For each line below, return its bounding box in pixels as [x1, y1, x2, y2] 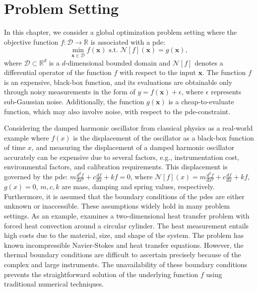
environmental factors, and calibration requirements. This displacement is [4, 161, 228, 172]
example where [4, 132, 49, 143]
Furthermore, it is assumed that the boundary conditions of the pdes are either [4, 191, 245, 201]
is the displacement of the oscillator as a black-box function [73, 132, 254, 143]
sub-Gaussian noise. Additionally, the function [4, 96, 144, 106]
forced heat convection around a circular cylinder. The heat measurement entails [4, 220, 249, 230]
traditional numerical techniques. [4, 279, 104, 289]
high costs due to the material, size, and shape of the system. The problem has [4, 230, 244, 240]
